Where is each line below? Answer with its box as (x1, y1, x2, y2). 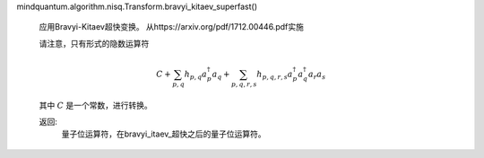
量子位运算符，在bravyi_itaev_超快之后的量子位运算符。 (61, 128, 266, 139)
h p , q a (184, 68, 208, 81)
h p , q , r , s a (256, 68, 293, 81)
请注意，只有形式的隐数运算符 (39, 38, 150, 48)
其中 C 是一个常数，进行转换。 (39, 100, 152, 110)
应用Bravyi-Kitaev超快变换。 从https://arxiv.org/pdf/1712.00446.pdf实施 (39, 22, 304, 32)
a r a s (307, 68, 326, 81)
